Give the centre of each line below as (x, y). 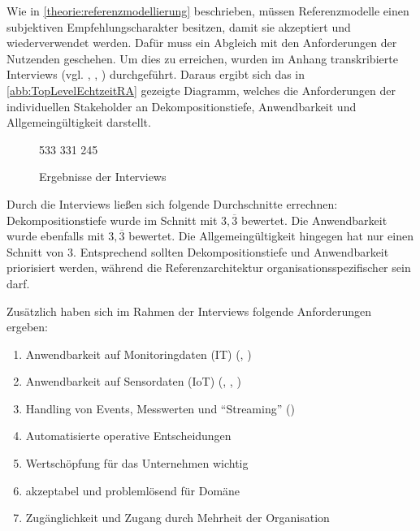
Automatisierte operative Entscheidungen (128, 436)
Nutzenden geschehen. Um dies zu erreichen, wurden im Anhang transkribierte (202, 58)
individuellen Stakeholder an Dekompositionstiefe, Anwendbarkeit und (182, 106)
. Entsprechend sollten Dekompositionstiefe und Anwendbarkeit (231, 251)
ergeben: (27, 327)
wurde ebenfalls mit (56, 236)
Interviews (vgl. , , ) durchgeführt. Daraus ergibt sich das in (156, 74)
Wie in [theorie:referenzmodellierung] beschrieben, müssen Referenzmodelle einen (208, 11)
